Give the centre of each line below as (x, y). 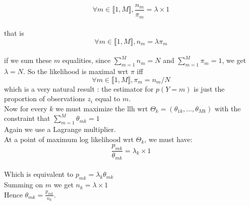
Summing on (24, 185)
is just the (209, 88)
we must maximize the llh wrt (102, 108)
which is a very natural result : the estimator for (79, 88)
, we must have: (168, 139)
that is (14, 33)
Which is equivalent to (39, 174)
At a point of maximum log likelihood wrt (69, 139)
